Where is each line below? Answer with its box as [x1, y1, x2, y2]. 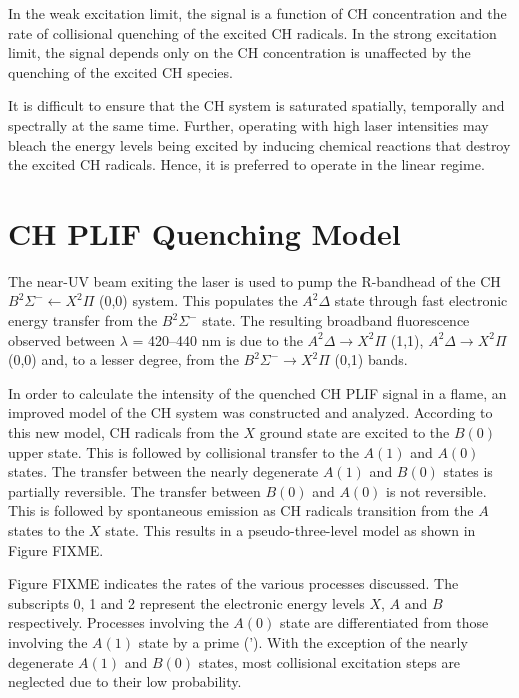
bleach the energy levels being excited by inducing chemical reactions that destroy [8, 134, 511, 155]
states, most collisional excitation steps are [198, 651, 461, 672]
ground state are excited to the [259, 422, 450, 443]
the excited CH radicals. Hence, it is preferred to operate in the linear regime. [8, 154, 485, 175]
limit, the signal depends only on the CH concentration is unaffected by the [8, 42, 471, 63]
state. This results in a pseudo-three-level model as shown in [105, 520, 476, 540]
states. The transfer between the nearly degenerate [8, 461, 319, 482]
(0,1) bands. [334, 349, 408, 370]
